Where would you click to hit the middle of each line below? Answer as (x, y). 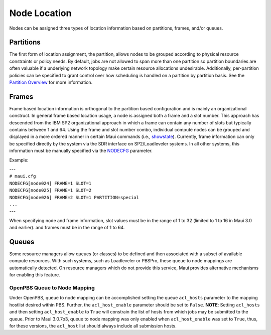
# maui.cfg (23, 176)
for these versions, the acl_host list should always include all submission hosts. (93, 325)
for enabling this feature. (35, 275)
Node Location (40, 13)
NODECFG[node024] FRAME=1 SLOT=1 (50, 183)
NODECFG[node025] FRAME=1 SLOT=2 (50, 190)
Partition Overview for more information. (51, 82)
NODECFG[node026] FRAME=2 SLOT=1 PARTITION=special (74, 197)
